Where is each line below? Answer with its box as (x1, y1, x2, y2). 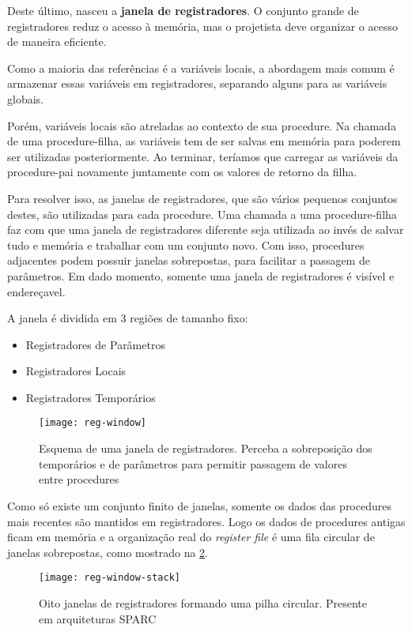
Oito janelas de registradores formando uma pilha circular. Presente (39, 594, 367, 611)
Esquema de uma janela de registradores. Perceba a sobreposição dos (39, 440, 372, 457)
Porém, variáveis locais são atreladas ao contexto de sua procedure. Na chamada (7, 117, 396, 134)
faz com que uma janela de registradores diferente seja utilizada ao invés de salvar (7, 221, 404, 238)
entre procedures (39, 471, 119, 487)
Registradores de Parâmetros (25, 336, 165, 352)
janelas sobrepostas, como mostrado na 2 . (7, 544, 209, 560)
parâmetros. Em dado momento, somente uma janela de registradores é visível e (7, 267, 395, 284)
